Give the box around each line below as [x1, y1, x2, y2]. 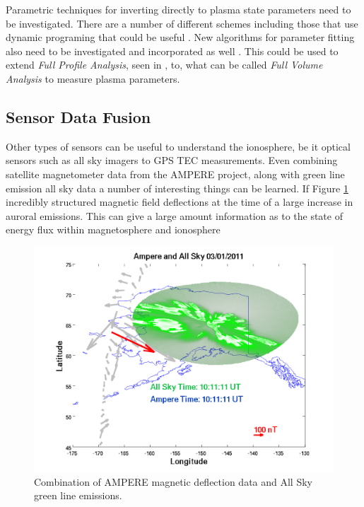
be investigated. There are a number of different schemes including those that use [6, 16, 358, 30]
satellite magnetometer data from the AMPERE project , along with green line [6, 166, 345, 181]
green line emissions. [34, 488, 122, 503]
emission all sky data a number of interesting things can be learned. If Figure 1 [6, 180, 348, 195]
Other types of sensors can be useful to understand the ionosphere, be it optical [6, 139, 351, 153]
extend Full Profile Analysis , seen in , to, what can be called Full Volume [6, 57, 323, 72]
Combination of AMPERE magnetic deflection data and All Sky [34, 474, 312, 489]
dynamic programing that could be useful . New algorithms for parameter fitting [6, 30, 355, 45]
